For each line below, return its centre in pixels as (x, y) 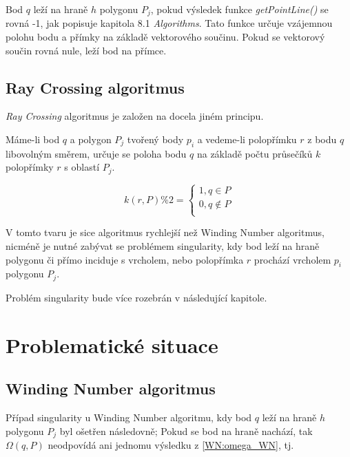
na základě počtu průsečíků (255, 153)
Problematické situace (112, 344)
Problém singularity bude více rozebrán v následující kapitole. (136, 297)
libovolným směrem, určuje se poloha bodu (96, 153)
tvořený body (155, 139)
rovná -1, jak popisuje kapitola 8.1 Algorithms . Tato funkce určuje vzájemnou (169, 23)
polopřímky (30, 167)
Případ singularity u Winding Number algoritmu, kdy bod (129, 417)
